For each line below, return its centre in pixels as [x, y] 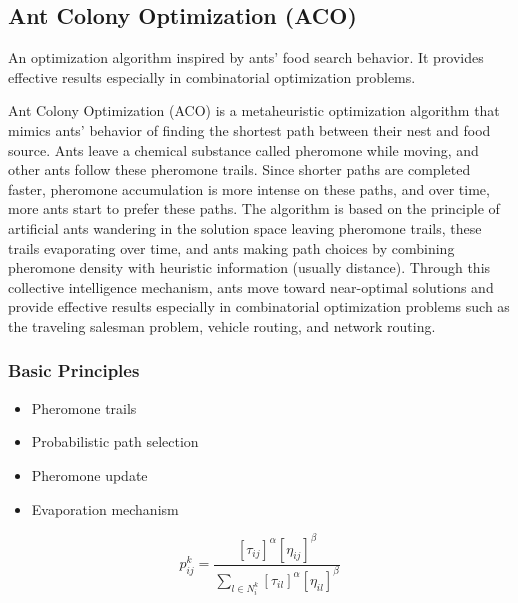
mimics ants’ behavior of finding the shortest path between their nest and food [249, 129]
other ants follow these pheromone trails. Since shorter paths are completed [239, 169]
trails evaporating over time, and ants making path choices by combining [231, 247]
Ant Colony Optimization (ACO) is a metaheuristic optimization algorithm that [254, 110]
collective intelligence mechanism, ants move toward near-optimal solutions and [251, 286]
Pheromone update [89, 474]
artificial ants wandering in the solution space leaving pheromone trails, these [245, 227]
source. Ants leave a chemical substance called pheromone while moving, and [243, 149]
